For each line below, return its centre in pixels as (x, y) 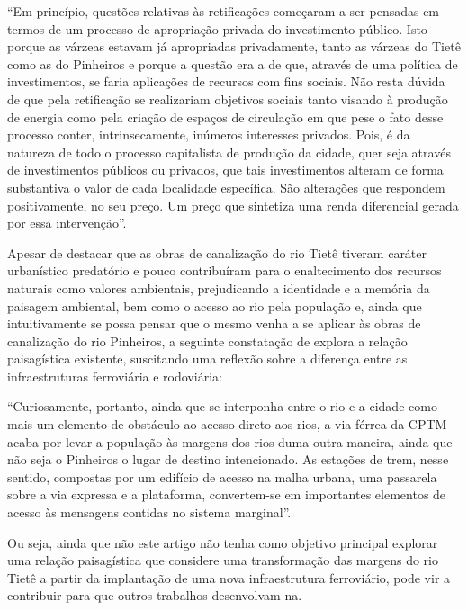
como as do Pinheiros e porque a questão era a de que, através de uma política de (233, 63)
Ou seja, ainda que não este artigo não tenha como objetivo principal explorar (223, 542)
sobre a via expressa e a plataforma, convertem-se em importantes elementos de (227, 494)
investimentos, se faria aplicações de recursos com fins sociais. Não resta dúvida (226, 81)
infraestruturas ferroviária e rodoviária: (115, 376)
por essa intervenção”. (67, 223)
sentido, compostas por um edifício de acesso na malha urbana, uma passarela (222, 476)
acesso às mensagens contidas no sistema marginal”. (149, 512)
